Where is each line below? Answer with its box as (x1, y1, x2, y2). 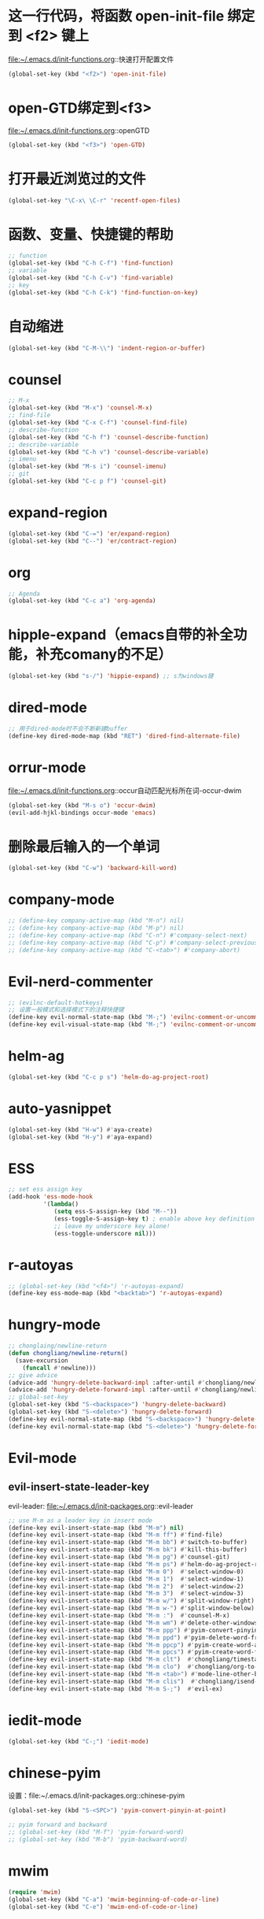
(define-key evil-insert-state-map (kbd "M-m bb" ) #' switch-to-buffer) (8, 1539, 247, 1547)
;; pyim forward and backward (8, 1821, 108, 1829)
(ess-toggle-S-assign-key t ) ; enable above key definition (53, 1214, 255, 1223)
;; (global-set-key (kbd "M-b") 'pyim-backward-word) (8, 1836, 189, 1843)
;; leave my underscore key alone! (53, 1222, 170, 1230)
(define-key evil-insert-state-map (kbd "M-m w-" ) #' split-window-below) (8, 1604, 255, 1613)
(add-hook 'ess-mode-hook (8, 1193, 93, 1201)
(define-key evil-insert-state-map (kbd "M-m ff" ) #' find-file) (8, 1531, 223, 1539)
